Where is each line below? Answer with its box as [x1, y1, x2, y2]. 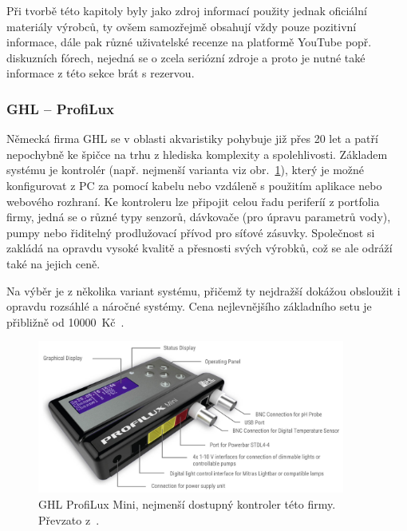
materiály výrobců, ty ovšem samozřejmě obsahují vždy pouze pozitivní [6, 18, 357, 34]
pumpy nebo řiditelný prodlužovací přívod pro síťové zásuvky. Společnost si [6, 224, 375, 240]
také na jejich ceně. [6, 255, 101, 271]
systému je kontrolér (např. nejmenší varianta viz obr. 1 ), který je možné [6, 161, 365, 178]
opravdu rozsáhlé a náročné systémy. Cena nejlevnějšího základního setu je [6, 298, 372, 315]
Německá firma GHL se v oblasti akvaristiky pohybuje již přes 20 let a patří [6, 130, 378, 147]
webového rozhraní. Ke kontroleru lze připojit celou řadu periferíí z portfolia [6, 192, 380, 209]
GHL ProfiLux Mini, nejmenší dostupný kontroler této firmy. [38, 495, 336, 512]
